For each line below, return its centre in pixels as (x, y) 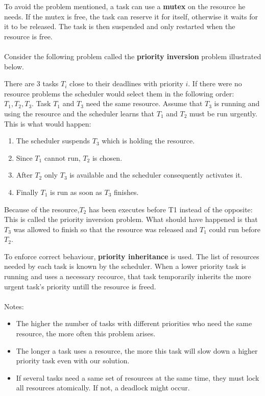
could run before (235, 229)
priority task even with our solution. (73, 361)
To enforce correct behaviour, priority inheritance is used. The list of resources (132, 256)
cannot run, (62, 157)
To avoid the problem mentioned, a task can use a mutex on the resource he (125, 6)
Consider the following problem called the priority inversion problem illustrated (133, 56)
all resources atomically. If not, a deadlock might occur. (103, 388)
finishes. (126, 192)
